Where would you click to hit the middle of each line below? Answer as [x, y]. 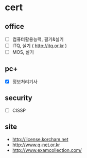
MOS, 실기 [23, 52]
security [19, 98]
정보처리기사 [25, 82]
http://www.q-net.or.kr [36, 145]
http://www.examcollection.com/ [47, 150]
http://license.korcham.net [40, 139]
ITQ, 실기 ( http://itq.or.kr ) [40, 46]
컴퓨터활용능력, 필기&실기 [38, 39]
